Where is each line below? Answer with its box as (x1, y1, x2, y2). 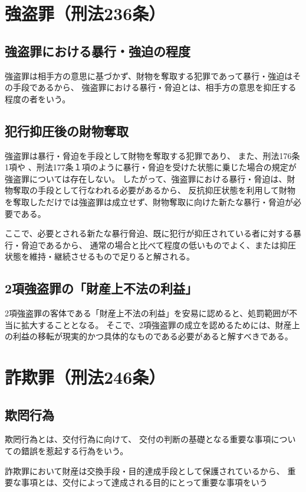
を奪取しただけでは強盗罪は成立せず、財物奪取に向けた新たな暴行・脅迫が (5, 195, 294, 208)
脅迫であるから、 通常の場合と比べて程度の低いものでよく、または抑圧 (21, 238, 296, 251)
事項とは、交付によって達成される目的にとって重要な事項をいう (21, 476, 268, 488)
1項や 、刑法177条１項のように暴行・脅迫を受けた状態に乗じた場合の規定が (5, 161, 297, 173)
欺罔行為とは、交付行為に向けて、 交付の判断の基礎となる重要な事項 (5, 433, 271, 445)
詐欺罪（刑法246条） (5, 365, 166, 389)
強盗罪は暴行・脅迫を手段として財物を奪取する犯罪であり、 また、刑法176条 (5, 149, 300, 161)
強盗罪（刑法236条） (5, 1, 166, 25)
